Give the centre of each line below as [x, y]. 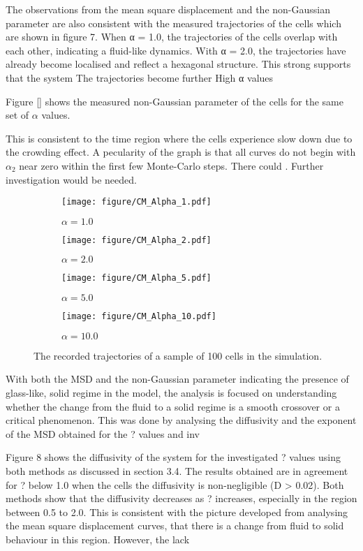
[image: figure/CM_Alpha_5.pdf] [136, 278]
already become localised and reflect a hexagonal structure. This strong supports [178, 64]
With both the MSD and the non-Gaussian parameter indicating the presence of [177, 379]
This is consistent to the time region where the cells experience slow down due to [179, 138]
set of [17, 115]
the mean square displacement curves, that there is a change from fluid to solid [175, 526]
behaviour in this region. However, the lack [98, 539]
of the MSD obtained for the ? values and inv [103, 433]
